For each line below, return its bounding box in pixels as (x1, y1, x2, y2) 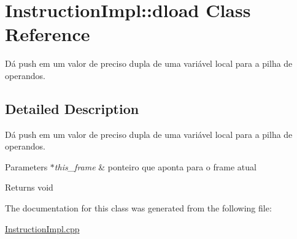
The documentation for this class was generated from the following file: (5, 202, 272, 214)
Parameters (5, 160, 48, 173)
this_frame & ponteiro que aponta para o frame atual (54, 160, 256, 173)
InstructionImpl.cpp (5, 222, 80, 235)
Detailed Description (5, 99, 139, 118)
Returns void (5, 181, 53, 194)
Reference (5, 21, 90, 47)
